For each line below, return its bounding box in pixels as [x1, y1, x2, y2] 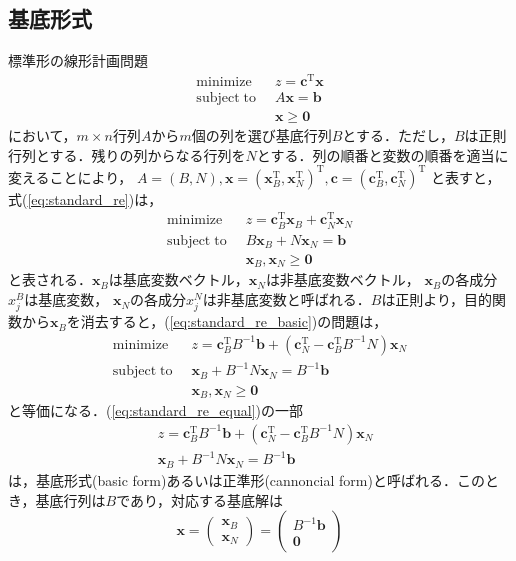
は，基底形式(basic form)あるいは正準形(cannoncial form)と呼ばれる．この [8, 469, 485, 490]
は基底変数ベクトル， [108, 269, 249, 290]
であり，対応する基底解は [116, 489, 284, 510]
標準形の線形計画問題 [8, 50, 148, 71]
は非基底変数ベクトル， [265, 269, 420, 290]
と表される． [8, 269, 92, 290]
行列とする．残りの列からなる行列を [8, 144, 246, 165]
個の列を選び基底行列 [191, 124, 332, 145]
